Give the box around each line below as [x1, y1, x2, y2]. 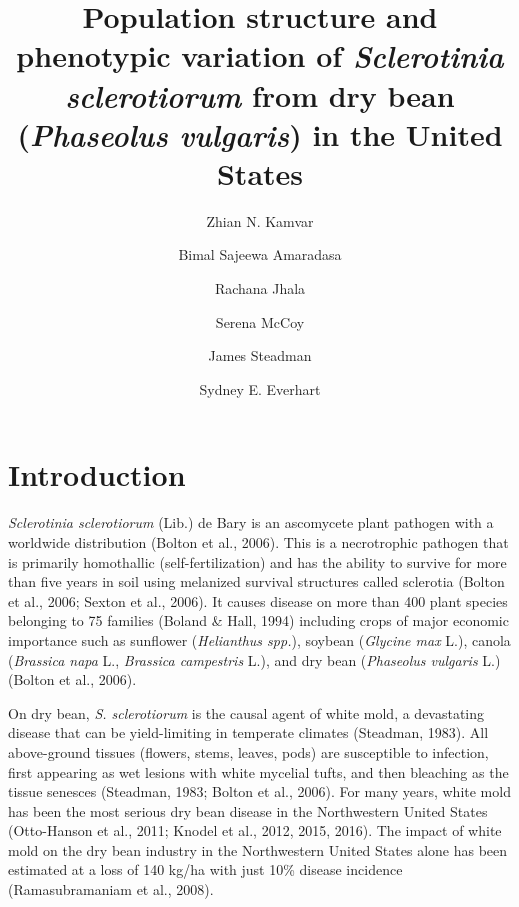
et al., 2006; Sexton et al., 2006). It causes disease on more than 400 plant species [8, 590, 508, 611]
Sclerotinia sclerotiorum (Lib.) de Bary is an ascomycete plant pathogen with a [8, 512, 494, 533]
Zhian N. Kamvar [206, 210, 314, 231]
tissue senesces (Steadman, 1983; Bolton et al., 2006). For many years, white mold [8, 781, 511, 802]
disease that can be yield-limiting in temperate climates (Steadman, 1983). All [8, 722, 489, 743]
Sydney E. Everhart [199, 378, 321, 399]
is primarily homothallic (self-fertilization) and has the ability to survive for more [8, 551, 507, 572]
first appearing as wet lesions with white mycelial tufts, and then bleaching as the [8, 761, 509, 782]
